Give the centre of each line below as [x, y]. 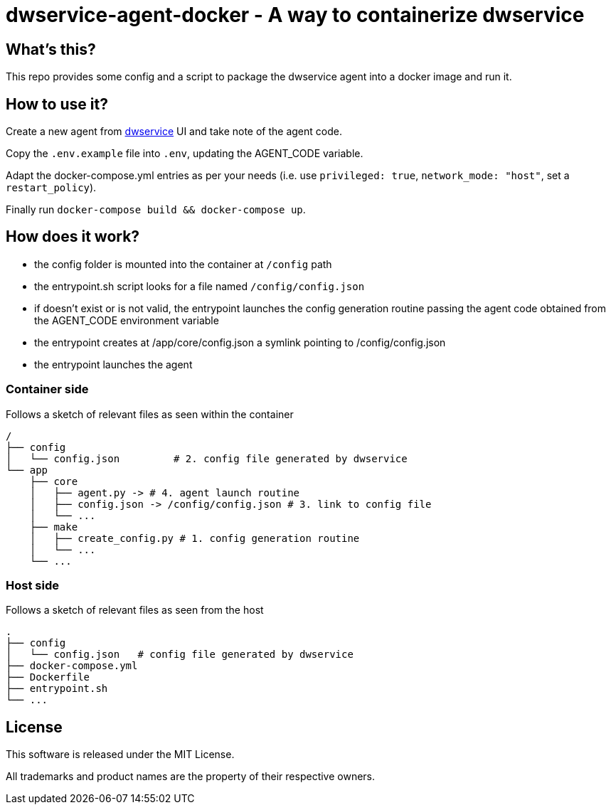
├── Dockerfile [48, 677]
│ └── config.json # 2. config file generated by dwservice [207, 458]
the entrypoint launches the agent [113, 364]
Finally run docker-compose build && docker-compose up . [156, 210]
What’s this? [51, 49]
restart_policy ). [51, 188]
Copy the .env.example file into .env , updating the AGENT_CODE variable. [185, 154]
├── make [54, 527]
